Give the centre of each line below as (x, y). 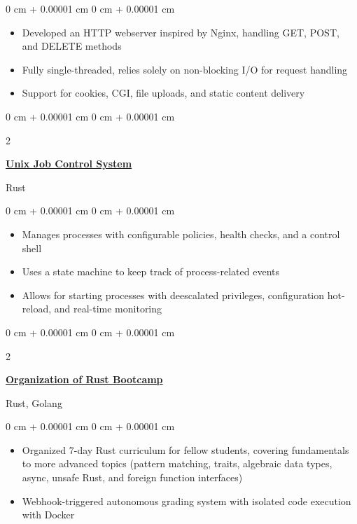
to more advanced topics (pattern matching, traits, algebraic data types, (177, 463)
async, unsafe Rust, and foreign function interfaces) (132, 477)
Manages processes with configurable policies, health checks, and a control (181, 234)
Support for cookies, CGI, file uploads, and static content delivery (163, 93)
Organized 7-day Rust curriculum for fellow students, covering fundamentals (185, 449)
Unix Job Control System (69, 164)
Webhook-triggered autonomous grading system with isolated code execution (187, 501)
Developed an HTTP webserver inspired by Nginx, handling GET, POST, (181, 32)
